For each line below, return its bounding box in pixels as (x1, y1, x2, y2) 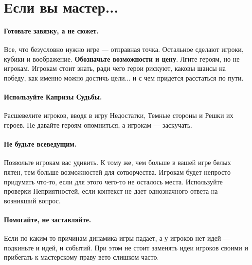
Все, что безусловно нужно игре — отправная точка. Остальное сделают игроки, (4, 44, 244, 54)
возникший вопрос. (4, 195, 61, 205)
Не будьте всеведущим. (4, 139, 77, 149)
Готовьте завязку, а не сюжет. (4, 25, 99, 35)
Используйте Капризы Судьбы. (4, 92, 102, 102)
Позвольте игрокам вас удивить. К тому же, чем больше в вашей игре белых (4, 157, 231, 167)
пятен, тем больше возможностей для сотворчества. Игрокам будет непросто (4, 166, 231, 177)
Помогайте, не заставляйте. (4, 214, 91, 224)
